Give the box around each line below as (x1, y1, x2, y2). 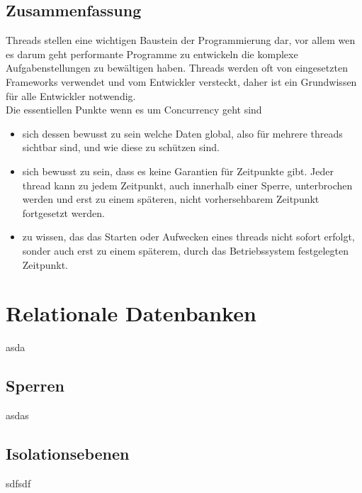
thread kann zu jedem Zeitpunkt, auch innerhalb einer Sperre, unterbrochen (22, 177, 353, 192)
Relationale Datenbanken (6, 299, 256, 328)
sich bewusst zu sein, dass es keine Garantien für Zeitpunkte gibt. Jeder (22, 163, 334, 178)
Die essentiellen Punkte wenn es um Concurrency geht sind (6, 102, 262, 117)
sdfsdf (6, 475, 31, 490)
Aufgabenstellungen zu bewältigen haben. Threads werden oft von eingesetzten (6, 60, 348, 75)
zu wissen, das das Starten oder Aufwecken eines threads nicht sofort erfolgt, (22, 229, 355, 244)
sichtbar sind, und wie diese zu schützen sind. (22, 140, 220, 155)
